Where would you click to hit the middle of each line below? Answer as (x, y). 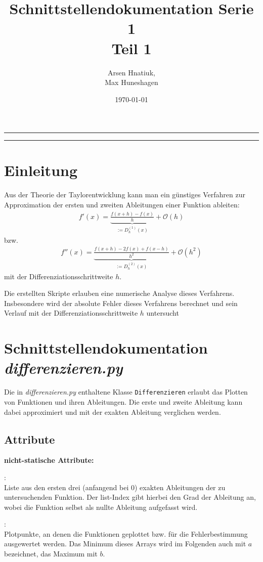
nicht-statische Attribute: (49, 460)
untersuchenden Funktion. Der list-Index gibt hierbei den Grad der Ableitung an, (130, 497)
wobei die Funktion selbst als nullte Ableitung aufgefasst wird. (101, 507)
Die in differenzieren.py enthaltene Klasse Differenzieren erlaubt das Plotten (126, 392)
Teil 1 (131, 48)
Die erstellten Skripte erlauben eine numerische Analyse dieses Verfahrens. (119, 293)
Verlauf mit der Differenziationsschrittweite (71, 313)
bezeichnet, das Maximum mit (51, 554)
